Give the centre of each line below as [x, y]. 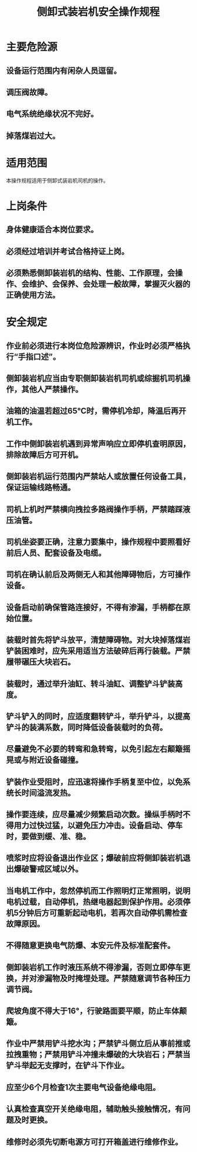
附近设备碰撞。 [56, 760]
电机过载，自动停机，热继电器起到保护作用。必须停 [98, 902]
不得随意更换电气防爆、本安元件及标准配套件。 [91, 946]
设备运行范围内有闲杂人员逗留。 [64, 71]
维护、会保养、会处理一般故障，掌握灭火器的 [110, 284]
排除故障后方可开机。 [44, 455]
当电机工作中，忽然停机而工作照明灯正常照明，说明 [98, 891]
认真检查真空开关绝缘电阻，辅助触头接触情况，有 [94, 1109]
